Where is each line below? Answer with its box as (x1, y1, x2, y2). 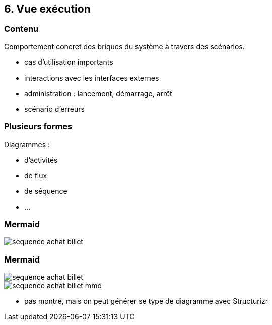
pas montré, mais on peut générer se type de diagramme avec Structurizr (24, 297, 268, 306)
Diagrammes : (4, 140, 50, 149)
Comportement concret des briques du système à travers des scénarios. (4, 42, 245, 51)
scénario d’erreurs (24, 104, 85, 113)
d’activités (24, 155, 58, 164)
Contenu (4, 24, 39, 34)
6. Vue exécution (4, 3, 91, 15)
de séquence (24, 186, 67, 196)
